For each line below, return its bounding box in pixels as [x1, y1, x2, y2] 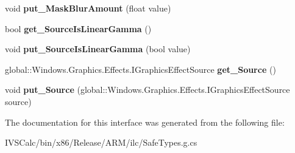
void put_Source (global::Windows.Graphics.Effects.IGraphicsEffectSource [5, 83, 290, 96]
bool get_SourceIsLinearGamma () [5, 22, 152, 35]
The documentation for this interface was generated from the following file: [5, 115, 285, 128]
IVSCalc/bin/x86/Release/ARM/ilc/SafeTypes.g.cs [5, 136, 197, 149]
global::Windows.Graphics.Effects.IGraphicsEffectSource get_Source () [5, 63, 276, 75]
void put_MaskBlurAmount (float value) [5, 2, 171, 14]
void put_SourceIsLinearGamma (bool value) [5, 42, 191, 55]
